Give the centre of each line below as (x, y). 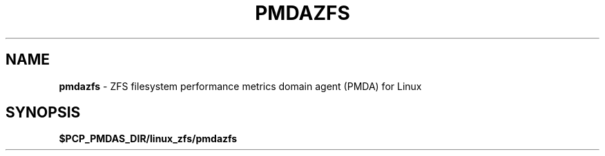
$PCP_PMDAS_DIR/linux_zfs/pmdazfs (148, 139)
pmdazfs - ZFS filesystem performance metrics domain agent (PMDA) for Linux (240, 86)
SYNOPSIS (43, 113)
